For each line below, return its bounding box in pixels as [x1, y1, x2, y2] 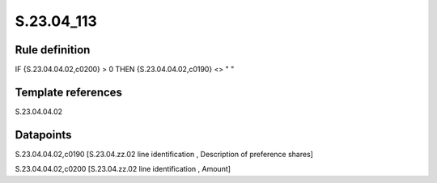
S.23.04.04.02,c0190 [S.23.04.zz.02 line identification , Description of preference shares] [15, 149, 313, 159]
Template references [15, 85, 123, 99]
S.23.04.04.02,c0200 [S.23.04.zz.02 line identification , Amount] [15, 164, 231, 174]
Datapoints [15, 128, 72, 142]
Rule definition [15, 43, 91, 57]
